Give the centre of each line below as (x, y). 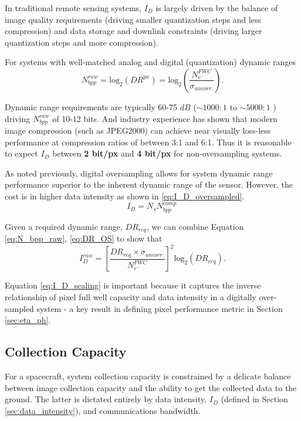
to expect (21, 153)
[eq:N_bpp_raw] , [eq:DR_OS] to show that (84, 238)
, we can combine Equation (195, 226)
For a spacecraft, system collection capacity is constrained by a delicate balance (148, 376)
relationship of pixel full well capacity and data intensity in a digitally (131, 296)
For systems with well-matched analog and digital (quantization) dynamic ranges (150, 62)
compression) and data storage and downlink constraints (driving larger (133, 31)
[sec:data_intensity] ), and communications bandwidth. (103, 410)
